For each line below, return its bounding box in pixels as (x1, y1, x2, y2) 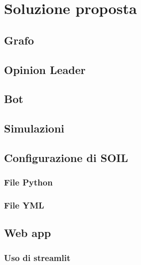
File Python (4, 176, 53, 188)
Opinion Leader (4, 61, 86, 77)
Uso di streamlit (4, 251, 71, 263)
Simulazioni (4, 120, 65, 136)
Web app (4, 225, 51, 240)
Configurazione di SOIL (4, 149, 128, 165)
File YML (4, 199, 44, 211)
